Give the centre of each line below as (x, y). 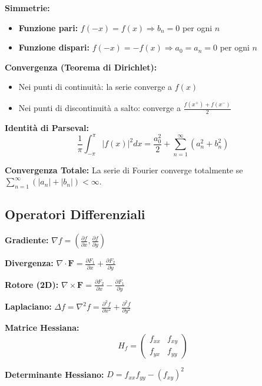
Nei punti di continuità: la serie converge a (95, 87)
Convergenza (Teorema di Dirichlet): (81, 67)
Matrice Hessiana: (42, 328)
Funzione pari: (48, 27)
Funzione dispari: (54, 47)
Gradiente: (27, 240)
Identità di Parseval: (47, 128)
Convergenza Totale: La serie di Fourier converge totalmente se (124, 169)
